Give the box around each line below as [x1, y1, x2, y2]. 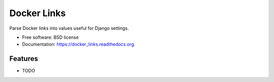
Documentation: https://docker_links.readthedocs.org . [22, 41, 135, 47]
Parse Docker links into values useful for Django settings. [9, 25, 129, 31]
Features [9, 54, 38, 63]
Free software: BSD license [22, 34, 79, 40]
